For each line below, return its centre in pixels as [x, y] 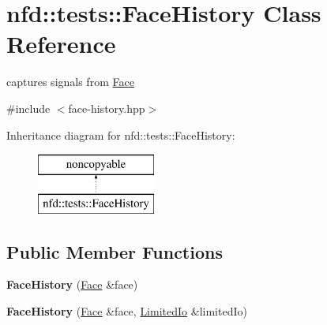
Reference [61, 44]
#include [28, 108]
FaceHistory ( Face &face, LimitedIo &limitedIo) [127, 311]
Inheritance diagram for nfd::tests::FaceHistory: [121, 134]
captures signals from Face [70, 82]
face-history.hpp [107, 108]
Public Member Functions [115, 251]
